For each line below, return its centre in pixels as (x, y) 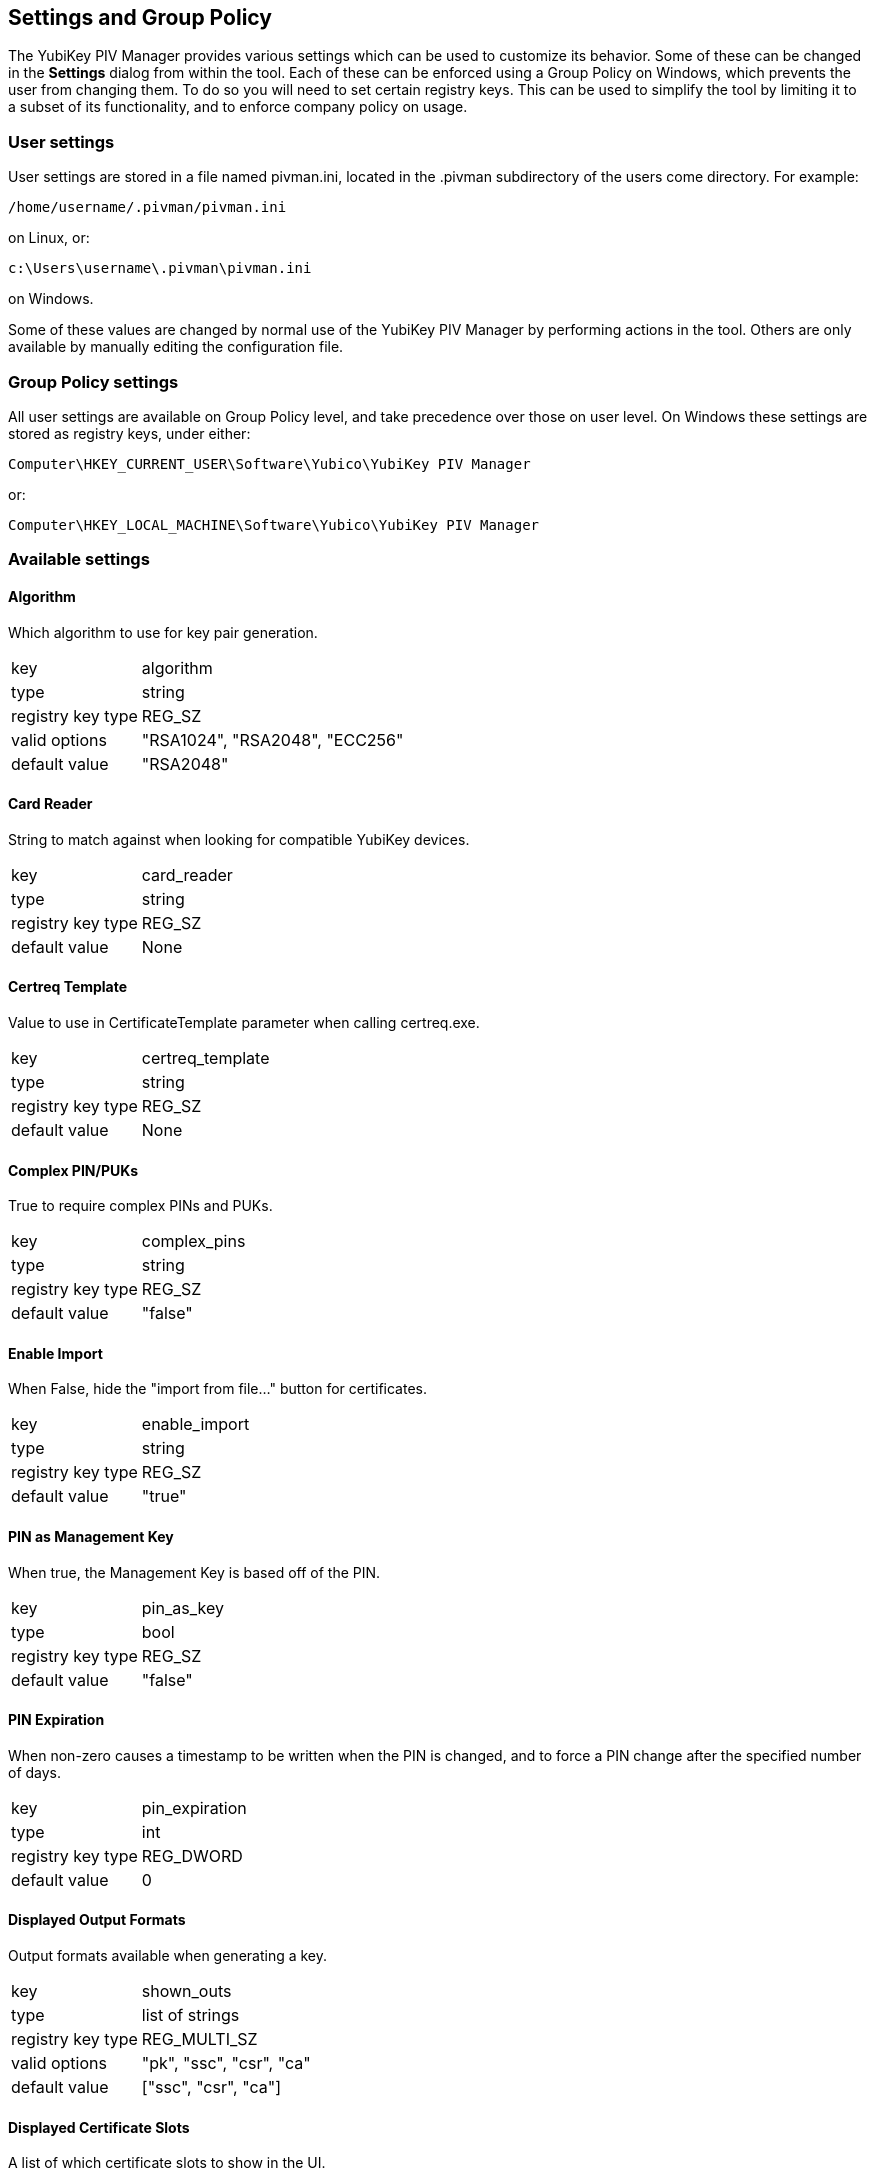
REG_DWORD (192, 1855)
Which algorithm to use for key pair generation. (163, 632)
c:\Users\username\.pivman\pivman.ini (160, 268)
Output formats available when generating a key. (168, 1956)
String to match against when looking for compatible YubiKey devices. (239, 839)
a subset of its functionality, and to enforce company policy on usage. (238, 107)
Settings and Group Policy (140, 17)
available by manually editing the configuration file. (176, 347)
